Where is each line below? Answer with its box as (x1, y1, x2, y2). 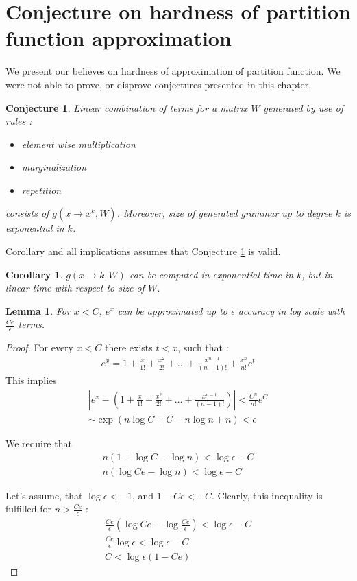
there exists (105, 340, 153, 355)
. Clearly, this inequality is (212, 488, 323, 502)
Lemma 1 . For (5, 303, 71, 318)
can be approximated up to (117, 303, 227, 318)
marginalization (21, 160, 87, 174)
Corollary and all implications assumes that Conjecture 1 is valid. (5, 244, 281, 259)
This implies (5, 373, 57, 388)
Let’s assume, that (5, 488, 83, 502)
